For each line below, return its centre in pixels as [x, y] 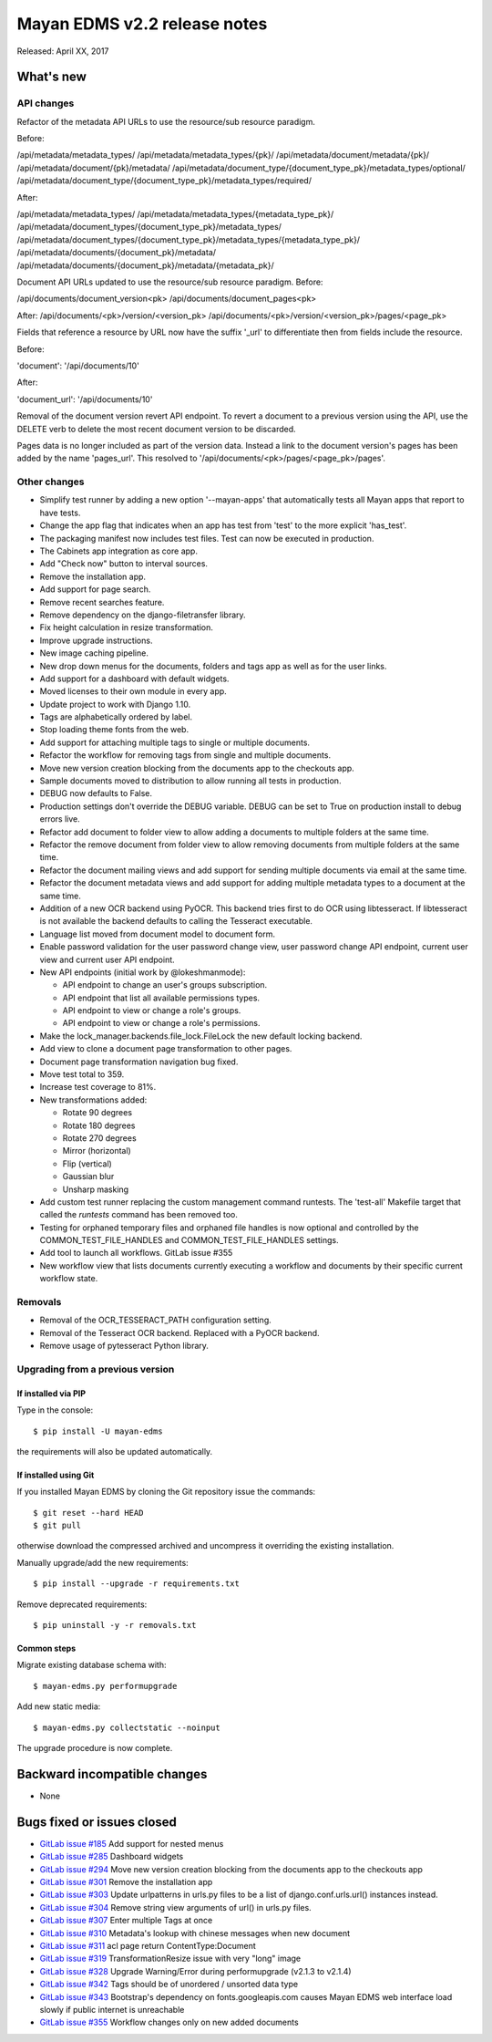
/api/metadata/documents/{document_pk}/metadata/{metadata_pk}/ [146, 265]
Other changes [51, 482]
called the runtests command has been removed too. [139, 1215]
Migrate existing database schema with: [92, 1665]
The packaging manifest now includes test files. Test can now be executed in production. [207, 538]
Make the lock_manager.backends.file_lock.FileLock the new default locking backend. [201, 1036]
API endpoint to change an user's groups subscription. [165, 985]
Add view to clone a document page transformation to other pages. [166, 1049]
